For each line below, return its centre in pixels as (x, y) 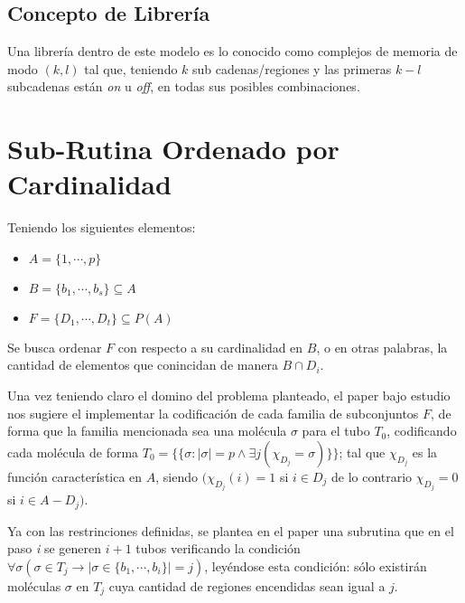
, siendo (177, 476)
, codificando (422, 431)
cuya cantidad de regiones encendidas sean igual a (247, 585)
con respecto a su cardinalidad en (210, 347)
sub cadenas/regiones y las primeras (292, 68)
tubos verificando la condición (218, 548)
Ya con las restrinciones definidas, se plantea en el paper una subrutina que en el (231, 530)
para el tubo (336, 431)
